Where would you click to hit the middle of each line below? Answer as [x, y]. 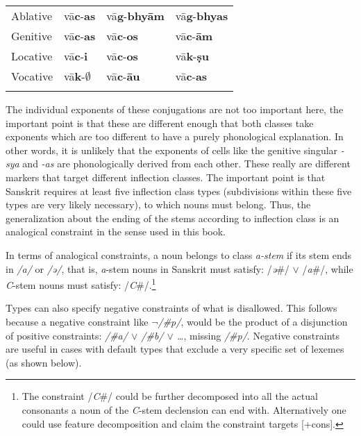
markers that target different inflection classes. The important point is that [166, 177]
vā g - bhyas [202, 16]
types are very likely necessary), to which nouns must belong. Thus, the [158, 204]
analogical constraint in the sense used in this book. [116, 232]
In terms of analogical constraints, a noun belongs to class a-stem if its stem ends [179, 254]
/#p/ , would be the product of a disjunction [253, 321]
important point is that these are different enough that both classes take [160, 123]
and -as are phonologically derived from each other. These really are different [186, 163]
